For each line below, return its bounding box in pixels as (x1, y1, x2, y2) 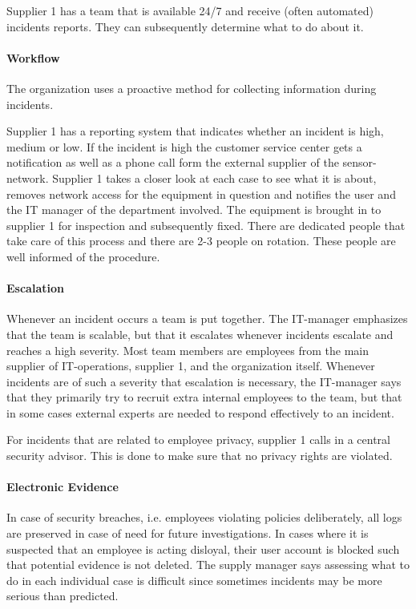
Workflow (6, 49, 60, 66)
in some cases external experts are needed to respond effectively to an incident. (6, 404, 394, 421)
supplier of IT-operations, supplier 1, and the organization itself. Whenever (6, 357, 375, 374)
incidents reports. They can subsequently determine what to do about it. (6, 18, 364, 34)
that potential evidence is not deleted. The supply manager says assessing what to (6, 556, 410, 573)
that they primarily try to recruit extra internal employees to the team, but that (6, 389, 402, 405)
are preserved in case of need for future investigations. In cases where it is (6, 525, 369, 542)
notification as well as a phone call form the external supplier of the (6, 154, 339, 171)
